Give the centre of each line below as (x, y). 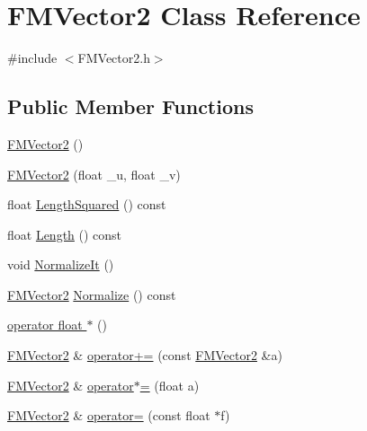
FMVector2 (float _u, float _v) (94, 174)
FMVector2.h (114, 58)
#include (32, 58)
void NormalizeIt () (61, 264)
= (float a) (170, 385)
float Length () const (65, 234)
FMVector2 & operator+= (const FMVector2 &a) (145, 355)
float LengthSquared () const (87, 204)
